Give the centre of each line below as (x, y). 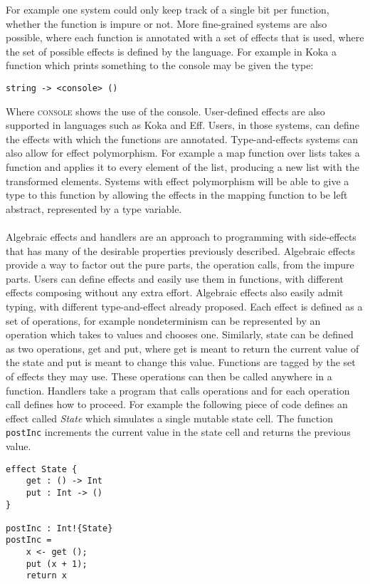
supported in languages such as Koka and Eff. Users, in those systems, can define (183, 125)
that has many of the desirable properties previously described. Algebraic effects (181, 250)
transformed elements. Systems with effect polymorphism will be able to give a (178, 181)
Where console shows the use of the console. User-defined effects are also (165, 111)
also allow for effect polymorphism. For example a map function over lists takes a (183, 153)
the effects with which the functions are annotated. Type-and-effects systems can (182, 139)
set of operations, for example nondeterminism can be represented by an (163, 320)
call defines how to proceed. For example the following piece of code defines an (177, 404)
